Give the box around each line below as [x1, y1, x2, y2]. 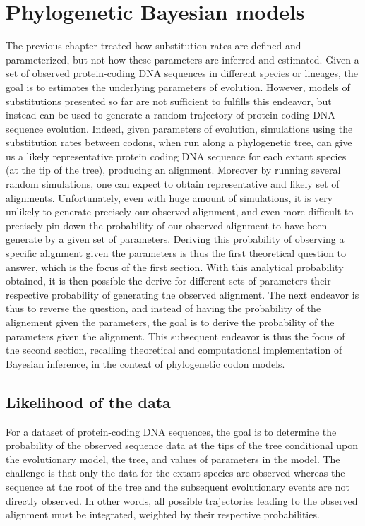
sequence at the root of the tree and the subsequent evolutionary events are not [6, 479, 349, 494]
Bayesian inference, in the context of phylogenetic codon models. [6, 356, 285, 371]
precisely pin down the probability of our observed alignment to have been [6, 217, 328, 232]
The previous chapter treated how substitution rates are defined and [6, 38, 301, 53]
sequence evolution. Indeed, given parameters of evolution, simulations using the [6, 121, 353, 136]
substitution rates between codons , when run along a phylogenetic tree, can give [6, 135, 352, 150]
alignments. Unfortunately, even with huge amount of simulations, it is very [6, 190, 333, 205]
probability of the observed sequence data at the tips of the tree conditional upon [6, 438, 358, 453]
